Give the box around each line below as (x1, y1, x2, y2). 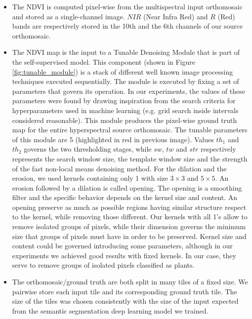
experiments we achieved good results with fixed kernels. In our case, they (12, 250, 236, 260)
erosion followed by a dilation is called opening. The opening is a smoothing (12, 182, 242, 193)
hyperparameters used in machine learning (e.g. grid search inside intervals (12, 105, 239, 115)
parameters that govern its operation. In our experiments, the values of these (12, 85, 245, 96)
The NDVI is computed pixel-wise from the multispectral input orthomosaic (12, 1, 243, 11)
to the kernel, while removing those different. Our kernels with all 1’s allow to (12, 211, 248, 222)
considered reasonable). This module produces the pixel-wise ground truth (12, 115, 237, 125)
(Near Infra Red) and (143, 11, 208, 21)
